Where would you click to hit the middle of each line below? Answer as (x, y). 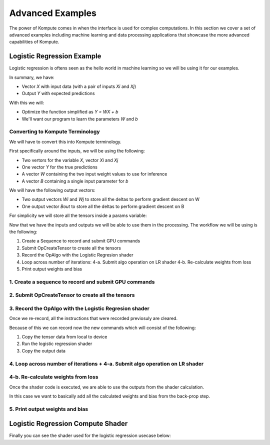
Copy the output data (44, 350)
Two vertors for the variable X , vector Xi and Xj (70, 160)
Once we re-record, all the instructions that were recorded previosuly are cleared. (93, 318)
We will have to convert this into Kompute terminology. (65, 141)
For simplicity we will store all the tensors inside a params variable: (78, 215)
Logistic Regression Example (55, 56)
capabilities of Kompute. (34, 42)
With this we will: (27, 102)
